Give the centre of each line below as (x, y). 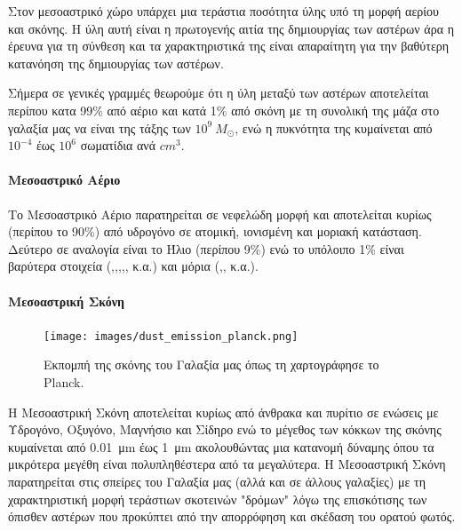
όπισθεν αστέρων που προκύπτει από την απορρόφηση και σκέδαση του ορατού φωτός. (232, 516)
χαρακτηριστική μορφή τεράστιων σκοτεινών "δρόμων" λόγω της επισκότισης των (218, 499)
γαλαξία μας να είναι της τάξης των (100, 127)
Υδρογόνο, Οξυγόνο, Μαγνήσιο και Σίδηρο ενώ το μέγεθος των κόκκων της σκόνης (225, 429)
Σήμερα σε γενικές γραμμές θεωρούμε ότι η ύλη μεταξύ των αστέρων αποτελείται (219, 93)
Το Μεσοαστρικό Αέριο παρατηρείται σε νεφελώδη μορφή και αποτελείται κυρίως (220, 214)
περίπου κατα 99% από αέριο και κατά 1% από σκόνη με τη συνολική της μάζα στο (224, 110)
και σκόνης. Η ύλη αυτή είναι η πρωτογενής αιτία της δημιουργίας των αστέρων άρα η (231, 28)
